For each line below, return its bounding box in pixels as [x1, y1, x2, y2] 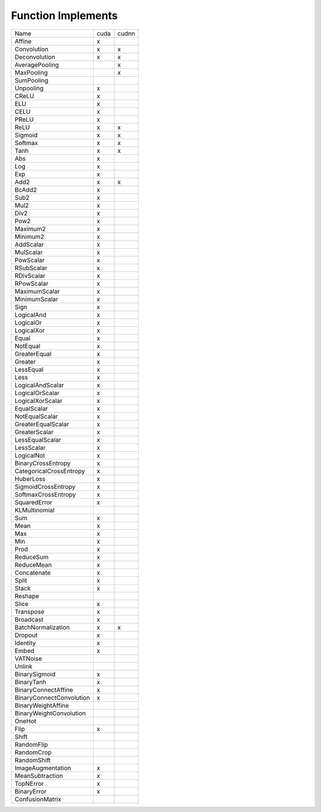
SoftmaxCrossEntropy [14, 490, 76, 498]
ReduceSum [14, 552, 49, 561]
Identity [14, 639, 36, 647]
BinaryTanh [14, 677, 47, 686]
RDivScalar [14, 271, 46, 280]
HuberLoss [14, 474, 46, 483]
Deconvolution [14, 52, 56, 61]
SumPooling [14, 76, 49, 85]
